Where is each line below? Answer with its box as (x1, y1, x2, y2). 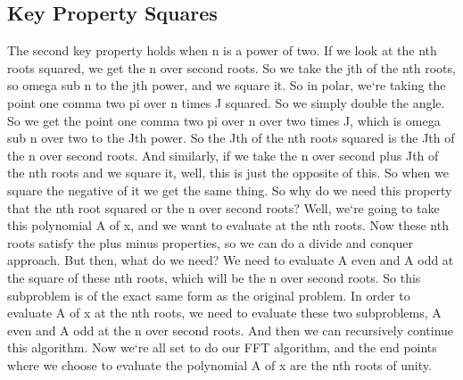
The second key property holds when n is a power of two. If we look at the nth (7, 41, 437, 60)
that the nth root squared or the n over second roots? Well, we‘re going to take (7, 198, 440, 217)
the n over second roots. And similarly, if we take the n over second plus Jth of (7, 145, 439, 164)
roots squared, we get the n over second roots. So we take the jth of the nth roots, (7, 58, 456, 77)
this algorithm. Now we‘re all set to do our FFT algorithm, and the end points (7, 338, 437, 357)
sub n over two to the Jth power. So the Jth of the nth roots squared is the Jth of (7, 128, 455, 147)
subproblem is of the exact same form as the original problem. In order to (7, 285, 410, 304)
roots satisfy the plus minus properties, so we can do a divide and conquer (7, 233, 413, 252)
